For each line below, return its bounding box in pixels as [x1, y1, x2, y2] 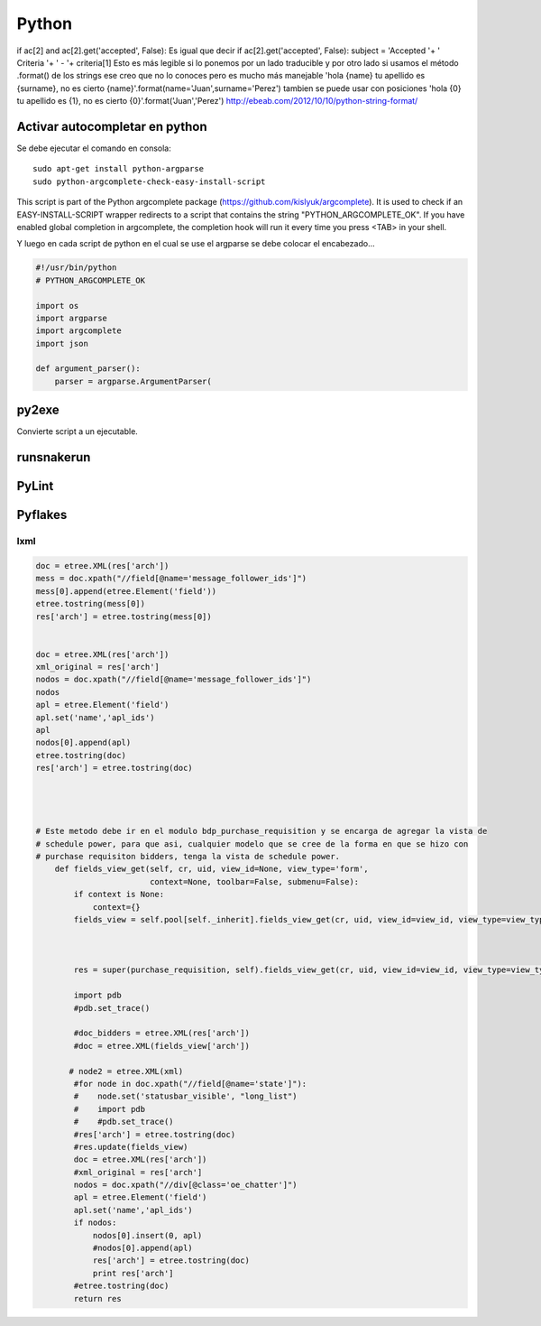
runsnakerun [16, 450, 91, 465]
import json [35, 338, 89, 348]
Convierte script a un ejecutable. [16, 426, 139, 437]
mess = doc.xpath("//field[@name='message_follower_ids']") [35, 573, 307, 584]
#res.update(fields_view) [73, 1142, 188, 1152]
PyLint [16, 478, 54, 494]
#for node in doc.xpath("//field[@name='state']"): [73, 1079, 307, 1089]
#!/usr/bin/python [35, 263, 117, 273]
